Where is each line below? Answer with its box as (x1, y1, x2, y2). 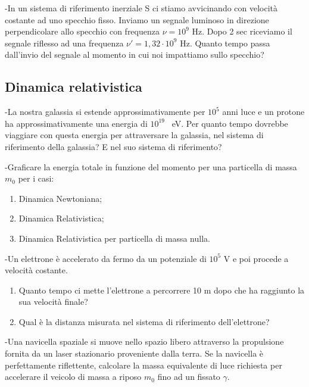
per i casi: (18, 172, 54, 185)
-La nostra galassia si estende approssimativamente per (5, 105, 205, 118)
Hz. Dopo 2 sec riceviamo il (192, 25, 292, 38)
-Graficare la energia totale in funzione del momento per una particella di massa (5, 160, 297, 173)
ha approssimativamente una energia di (5, 117, 148, 129)
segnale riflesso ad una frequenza (5, 36, 124, 49)
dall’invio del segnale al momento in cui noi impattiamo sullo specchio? (5, 48, 264, 61)
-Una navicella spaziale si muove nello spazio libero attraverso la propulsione (5, 335, 284, 348)
